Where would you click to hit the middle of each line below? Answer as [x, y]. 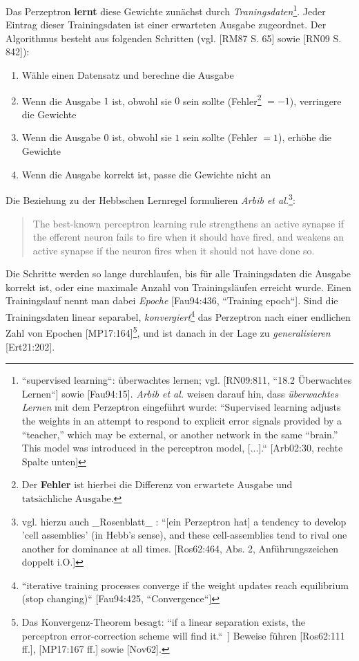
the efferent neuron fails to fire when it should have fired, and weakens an [188, 237]
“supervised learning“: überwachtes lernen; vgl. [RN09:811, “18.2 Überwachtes [187, 380]
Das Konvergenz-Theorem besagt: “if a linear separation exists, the [163, 622]
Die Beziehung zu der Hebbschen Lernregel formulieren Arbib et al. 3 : [151, 199]
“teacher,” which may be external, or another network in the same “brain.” [180, 434]
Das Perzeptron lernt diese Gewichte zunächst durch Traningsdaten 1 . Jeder [166, 10]
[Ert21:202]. [30, 346]
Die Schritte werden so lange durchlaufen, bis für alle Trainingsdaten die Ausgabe [178, 273]
